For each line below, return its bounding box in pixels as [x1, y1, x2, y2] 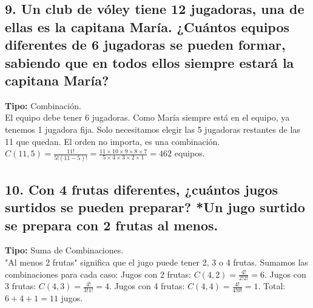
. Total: [258, 280, 286, 292]
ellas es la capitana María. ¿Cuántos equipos [5, 17, 290, 36]
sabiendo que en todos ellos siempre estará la [5, 53, 294, 72]
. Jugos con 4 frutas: [109, 280, 185, 292]
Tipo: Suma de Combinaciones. [5, 244, 124, 256]
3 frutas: [5, 280, 36, 292]
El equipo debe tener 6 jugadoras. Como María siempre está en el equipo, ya [5, 111, 290, 124]
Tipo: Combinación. [5, 99, 81, 112]
